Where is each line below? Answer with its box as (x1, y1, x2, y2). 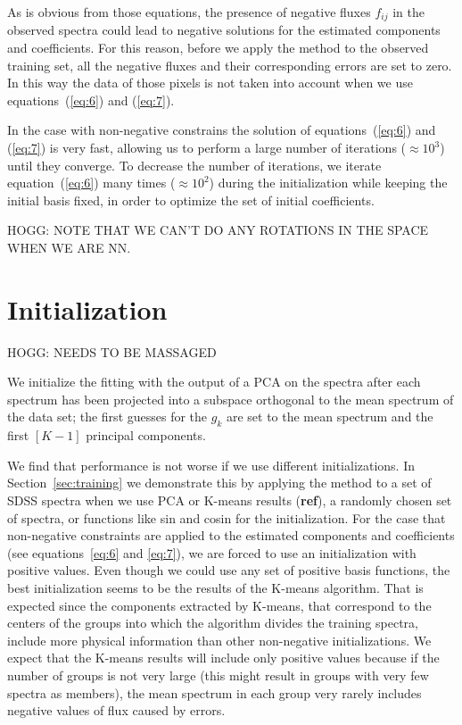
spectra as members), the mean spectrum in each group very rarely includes (7, 683, 422, 702)
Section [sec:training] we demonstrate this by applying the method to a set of (7, 473, 432, 492)
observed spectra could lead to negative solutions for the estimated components (7, 21, 441, 39)
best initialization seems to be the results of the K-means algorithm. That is (7, 579, 424, 597)
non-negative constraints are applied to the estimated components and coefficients (7, 526, 455, 545)
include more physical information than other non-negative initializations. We (7, 630, 432, 649)
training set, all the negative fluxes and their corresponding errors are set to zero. (7, 55, 452, 74)
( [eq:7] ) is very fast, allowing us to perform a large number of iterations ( (7, 138, 407, 157)
